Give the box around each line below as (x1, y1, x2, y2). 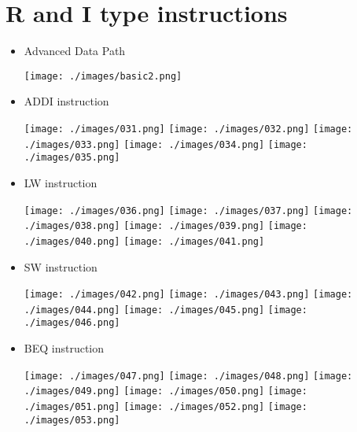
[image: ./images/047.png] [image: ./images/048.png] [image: (24, 370, 353, 382)
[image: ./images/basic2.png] (24, 70, 182, 82)
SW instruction (24, 258, 98, 275)
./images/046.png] (24, 317, 120, 329)
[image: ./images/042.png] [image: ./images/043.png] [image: (24, 289, 353, 301)
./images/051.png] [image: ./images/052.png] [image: (24, 401, 307, 412)
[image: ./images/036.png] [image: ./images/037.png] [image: (24, 205, 353, 216)
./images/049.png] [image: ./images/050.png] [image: (24, 386, 307, 397)
